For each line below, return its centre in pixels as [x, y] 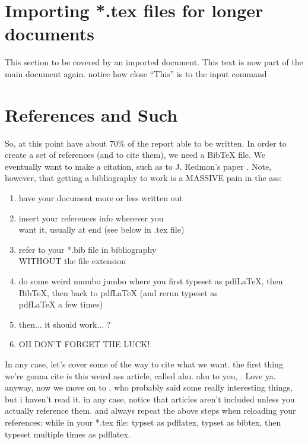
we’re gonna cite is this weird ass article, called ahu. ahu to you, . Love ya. [140, 375]
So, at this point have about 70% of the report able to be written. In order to [146, 143]
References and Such [91, 114]
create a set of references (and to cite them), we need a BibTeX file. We [135, 155]
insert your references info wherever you [91, 218]
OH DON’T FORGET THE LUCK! [84, 344]
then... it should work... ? [65, 324]
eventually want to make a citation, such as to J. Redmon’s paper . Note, [138, 166]
